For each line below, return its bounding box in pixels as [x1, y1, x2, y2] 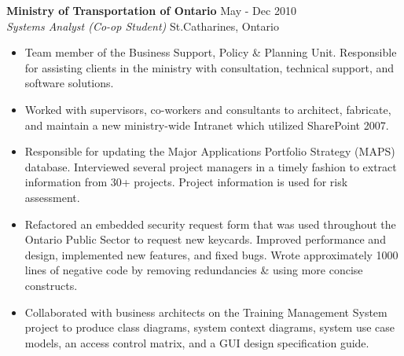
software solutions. [24, 75, 114, 91]
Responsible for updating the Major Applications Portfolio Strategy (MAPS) [24, 143, 395, 160]
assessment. [24, 189, 80, 205]
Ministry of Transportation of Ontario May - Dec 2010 [6, 2, 296, 18]
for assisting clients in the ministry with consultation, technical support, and [24, 59, 395, 75]
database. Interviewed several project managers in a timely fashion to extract [24, 158, 397, 174]
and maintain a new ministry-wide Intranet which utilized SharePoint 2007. [24, 116, 389, 133]
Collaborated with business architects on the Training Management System [24, 303, 387, 320]
